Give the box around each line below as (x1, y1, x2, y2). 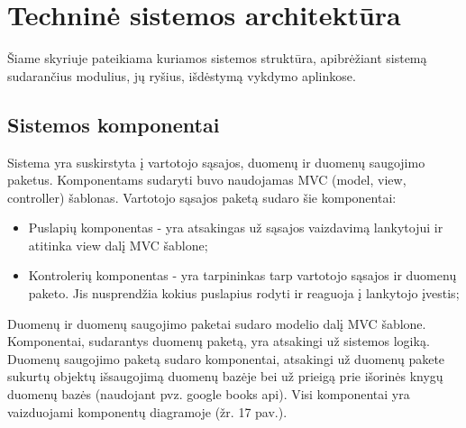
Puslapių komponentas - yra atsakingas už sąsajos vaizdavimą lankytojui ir (28, 218, 443, 237)
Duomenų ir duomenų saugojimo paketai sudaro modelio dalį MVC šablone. (7, 314, 426, 332)
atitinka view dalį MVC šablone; (28, 235, 208, 254)
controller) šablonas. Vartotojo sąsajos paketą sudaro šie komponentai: (7, 187, 397, 206)
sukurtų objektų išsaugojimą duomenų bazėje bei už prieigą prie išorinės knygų (7, 367, 443, 386)
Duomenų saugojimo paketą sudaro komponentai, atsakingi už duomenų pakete (7, 349, 445, 368)
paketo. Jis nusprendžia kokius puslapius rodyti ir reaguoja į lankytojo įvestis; (28, 284, 460, 303)
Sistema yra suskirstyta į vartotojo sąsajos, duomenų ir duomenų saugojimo (7, 152, 425, 171)
